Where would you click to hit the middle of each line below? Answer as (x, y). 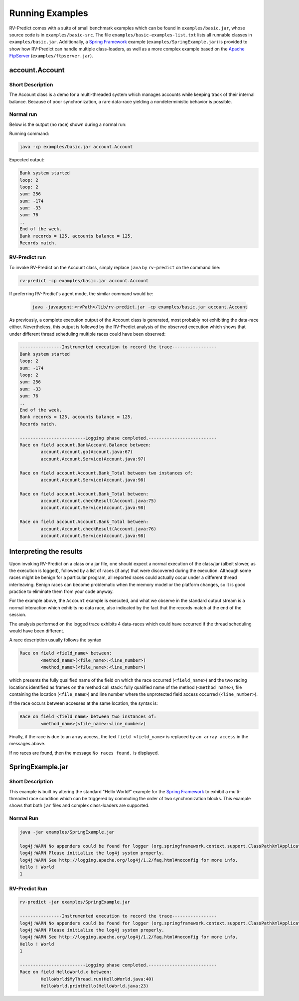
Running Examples (49, 13)
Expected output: (27, 160)
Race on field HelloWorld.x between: (66, 972)
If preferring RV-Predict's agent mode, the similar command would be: (81, 293)
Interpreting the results (46, 552)
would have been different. (37, 631)
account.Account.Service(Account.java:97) (93, 459)
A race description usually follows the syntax (55, 640)
